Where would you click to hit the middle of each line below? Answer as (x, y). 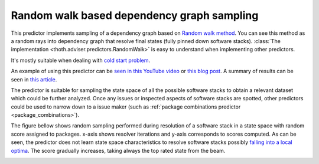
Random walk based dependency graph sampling (135, 15)
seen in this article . (34, 79)
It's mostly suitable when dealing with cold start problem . (81, 60)
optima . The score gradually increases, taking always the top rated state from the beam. (118, 150)
